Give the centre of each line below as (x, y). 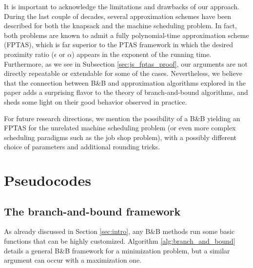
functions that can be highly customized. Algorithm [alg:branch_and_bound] (120, 241)
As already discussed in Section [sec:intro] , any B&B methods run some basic (119, 231)
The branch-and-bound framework (92, 211)
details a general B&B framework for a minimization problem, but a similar (117, 250)
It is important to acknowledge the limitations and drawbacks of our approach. (122, 6)
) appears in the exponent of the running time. (142, 54)
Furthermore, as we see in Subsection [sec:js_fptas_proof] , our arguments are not (126, 63)
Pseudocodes (48, 180)
